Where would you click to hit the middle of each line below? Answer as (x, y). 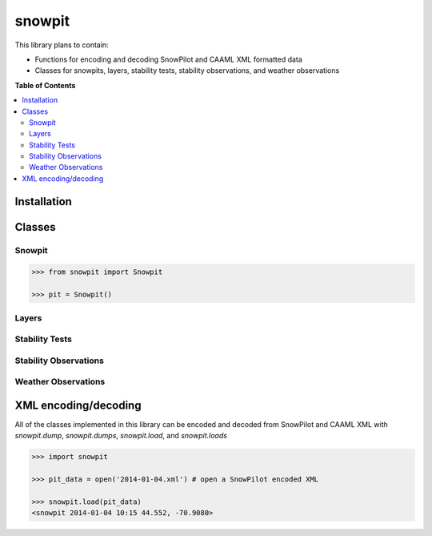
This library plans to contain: (62, 45)
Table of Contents (45, 85)
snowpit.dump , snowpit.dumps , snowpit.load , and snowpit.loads (121, 436)
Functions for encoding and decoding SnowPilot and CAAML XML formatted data (169, 59)
